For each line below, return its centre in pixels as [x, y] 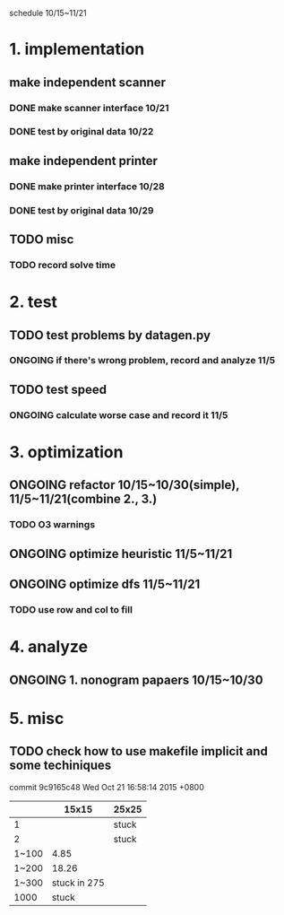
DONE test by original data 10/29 [82, 210]
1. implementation [77, 49]
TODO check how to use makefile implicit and [139, 751]
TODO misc [42, 240]
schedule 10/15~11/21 [48, 13]
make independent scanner [88, 82]
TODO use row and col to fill [71, 609]
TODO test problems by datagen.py [110, 335]
